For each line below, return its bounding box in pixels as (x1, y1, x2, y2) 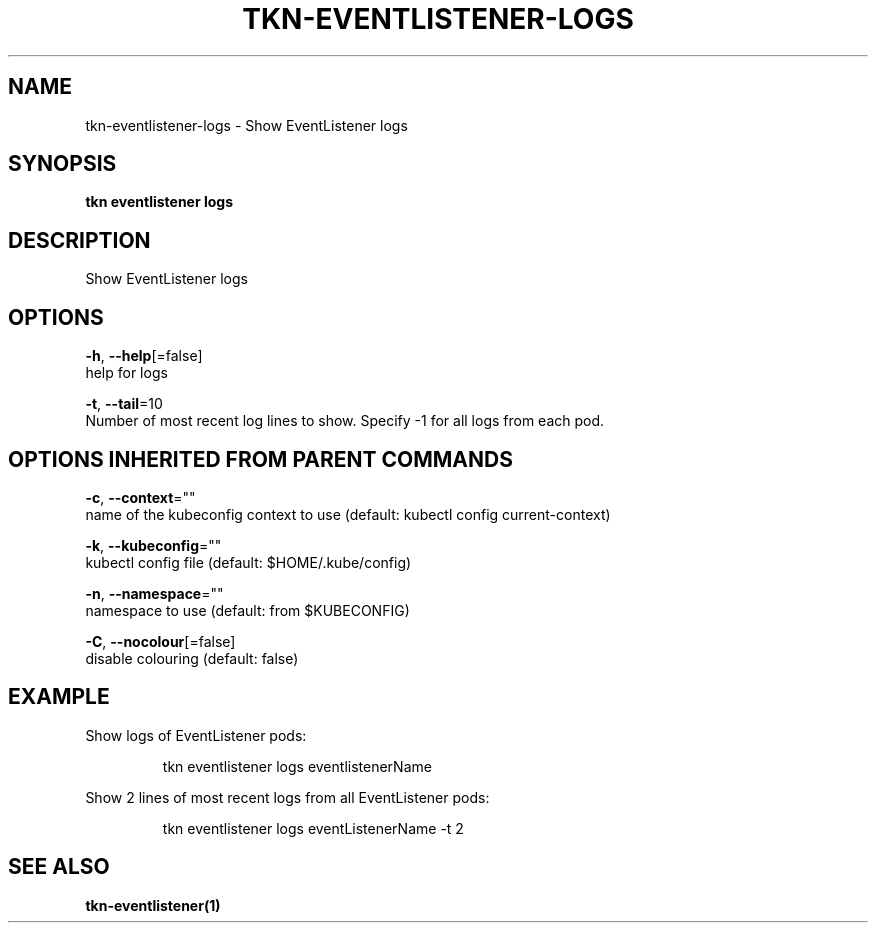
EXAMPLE (8, 684, 110, 710)
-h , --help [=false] (85, 347, 203, 365)
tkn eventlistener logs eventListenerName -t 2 (162, 819, 464, 837)
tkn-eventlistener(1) (85, 896, 221, 914)
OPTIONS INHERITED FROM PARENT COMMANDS (8, 446, 513, 472)
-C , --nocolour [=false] (85, 632, 236, 650)
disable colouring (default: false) (85, 649, 299, 667)
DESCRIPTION (8, 227, 151, 253)
